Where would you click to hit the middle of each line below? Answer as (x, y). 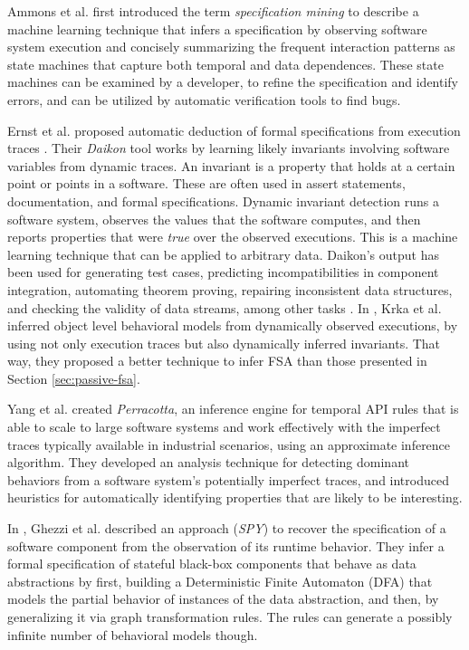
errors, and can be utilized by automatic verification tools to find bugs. (204, 99)
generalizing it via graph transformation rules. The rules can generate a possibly (230, 617)
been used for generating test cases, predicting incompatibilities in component (223, 272)
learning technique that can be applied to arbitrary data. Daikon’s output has (223, 254)
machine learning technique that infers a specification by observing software (217, 29)
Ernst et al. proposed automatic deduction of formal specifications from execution (234, 130)
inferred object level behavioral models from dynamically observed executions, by (233, 325)
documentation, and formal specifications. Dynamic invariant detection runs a (223, 201)
